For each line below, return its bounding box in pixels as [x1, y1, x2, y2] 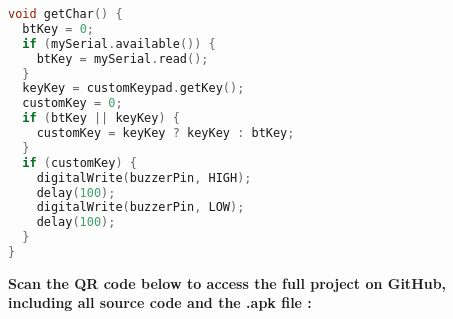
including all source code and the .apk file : [8, 292, 312, 313]
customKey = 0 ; [22, 96, 123, 111]
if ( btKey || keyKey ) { [22, 111, 180, 126]
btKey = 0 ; [22, 21, 94, 36]
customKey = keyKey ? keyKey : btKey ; [36, 126, 295, 140]
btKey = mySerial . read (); [36, 51, 209, 66]
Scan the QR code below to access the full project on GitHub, [8, 272, 447, 293]
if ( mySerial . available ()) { [22, 36, 216, 51]
